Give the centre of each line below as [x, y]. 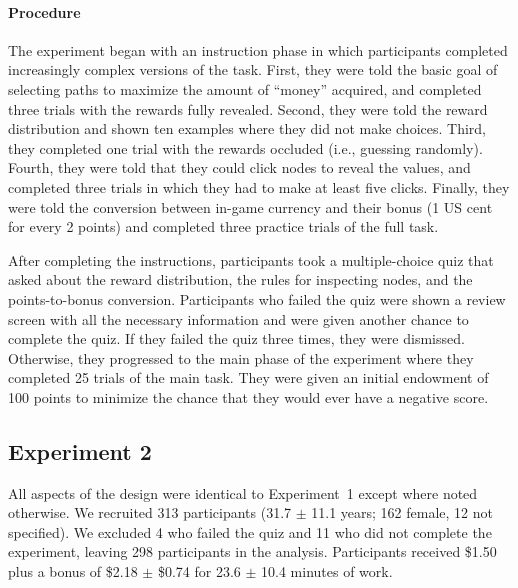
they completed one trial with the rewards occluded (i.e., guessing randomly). [245, 147]
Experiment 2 [80, 450]
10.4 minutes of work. [327, 571]
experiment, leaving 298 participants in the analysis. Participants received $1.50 [252, 551]
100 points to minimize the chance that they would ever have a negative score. [248, 396]
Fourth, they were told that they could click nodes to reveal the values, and [239, 167]
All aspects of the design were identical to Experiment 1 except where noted [243, 492]
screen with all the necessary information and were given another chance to [238, 318]
